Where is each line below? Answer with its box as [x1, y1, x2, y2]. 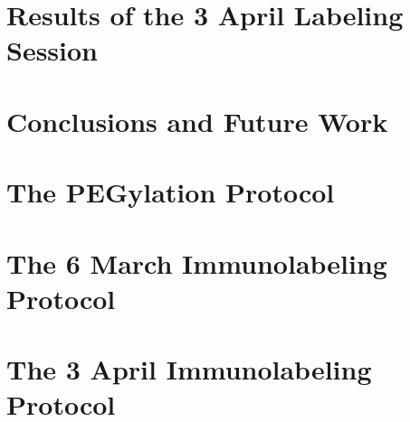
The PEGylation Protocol [6, 173, 335, 211]
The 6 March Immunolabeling [6, 244, 387, 281]
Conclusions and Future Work [6, 102, 388, 139]
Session [6, 32, 98, 69]
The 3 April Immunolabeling [6, 351, 372, 388]
